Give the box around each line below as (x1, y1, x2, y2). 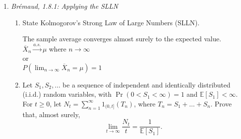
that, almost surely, (22, 109, 80, 119)
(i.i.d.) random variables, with (22, 89, 112, 99)
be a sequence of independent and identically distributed (63, 79, 231, 89)
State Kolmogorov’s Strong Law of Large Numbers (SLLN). (22, 17, 200, 27)
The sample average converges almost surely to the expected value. (22, 34, 222, 44)
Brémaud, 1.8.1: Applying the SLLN (11, 1, 118, 11)
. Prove (210, 98, 232, 108)
